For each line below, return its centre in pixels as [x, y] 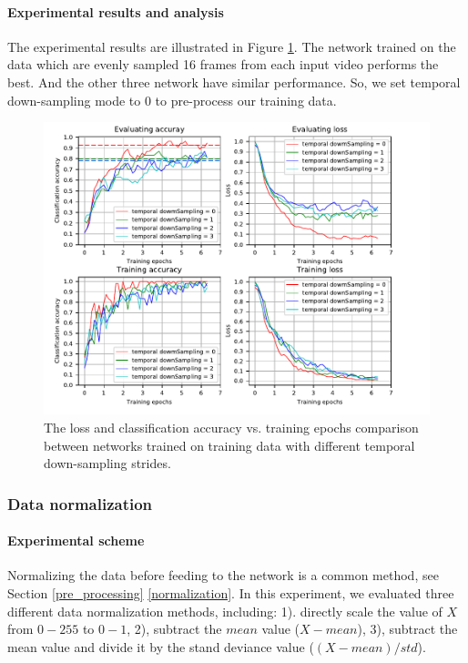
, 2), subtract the [174, 629]
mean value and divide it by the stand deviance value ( [161, 646]
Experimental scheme [76, 541]
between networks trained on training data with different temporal [229, 445]
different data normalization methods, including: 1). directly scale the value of [225, 611]
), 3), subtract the [407, 629]
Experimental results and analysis [116, 11]
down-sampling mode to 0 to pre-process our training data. [172, 100]
